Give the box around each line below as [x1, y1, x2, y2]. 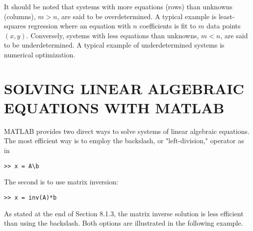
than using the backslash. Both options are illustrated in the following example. [4, 218, 243, 228]
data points [206, 21, 241, 31]
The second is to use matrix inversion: [4, 177, 118, 187]
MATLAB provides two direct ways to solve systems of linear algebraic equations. [4, 126, 250, 136]
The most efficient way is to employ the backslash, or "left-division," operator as [4, 135, 244, 146]
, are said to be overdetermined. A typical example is [57, 11, 217, 21]
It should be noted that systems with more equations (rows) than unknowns [4, 1, 233, 11]
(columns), [4, 11, 36, 21]
